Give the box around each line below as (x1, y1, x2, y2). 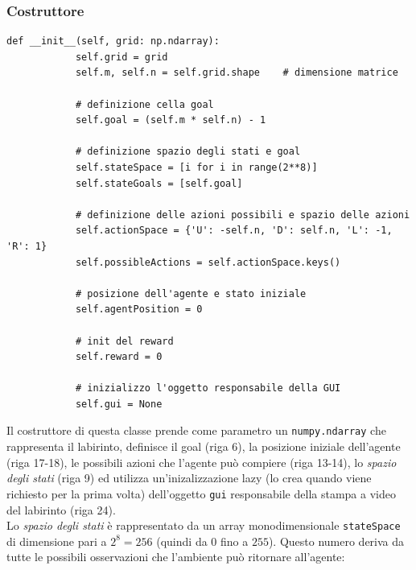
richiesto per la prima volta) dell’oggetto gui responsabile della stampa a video (6, 485, 396, 502)
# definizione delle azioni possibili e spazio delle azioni (75, 209, 410, 221)
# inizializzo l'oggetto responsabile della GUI (75, 382, 341, 394)
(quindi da (156, 532, 208, 549)
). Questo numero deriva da (268, 532, 405, 549)
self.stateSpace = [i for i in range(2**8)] (75, 161, 318, 173)
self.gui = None (75, 398, 163, 410)
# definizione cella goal (75, 98, 214, 110)
